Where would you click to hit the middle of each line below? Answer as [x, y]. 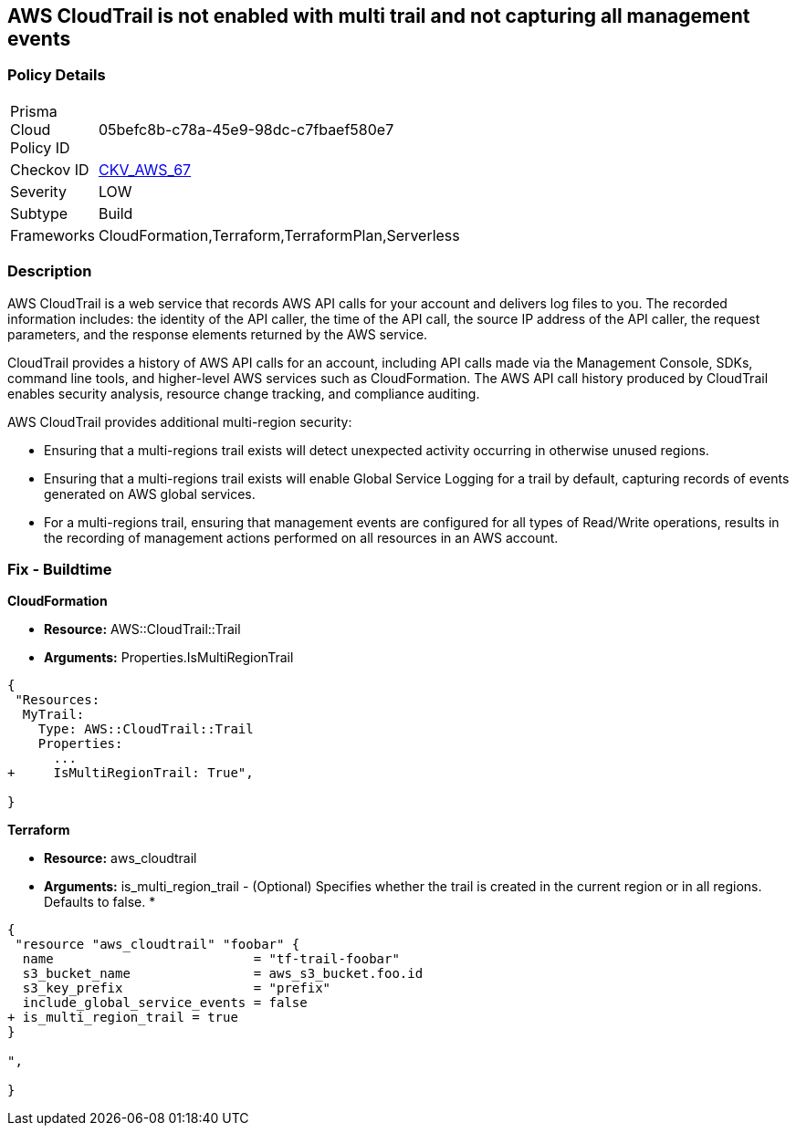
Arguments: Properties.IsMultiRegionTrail [169, 658]
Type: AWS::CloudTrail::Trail [146, 729]
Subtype [39, 213]
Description [50, 271]
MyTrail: [53, 715]
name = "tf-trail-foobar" [211, 959]
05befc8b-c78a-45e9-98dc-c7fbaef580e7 [246, 129]
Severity [38, 191]
